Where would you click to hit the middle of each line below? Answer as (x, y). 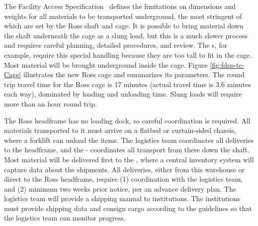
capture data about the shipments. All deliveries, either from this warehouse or (125, 169)
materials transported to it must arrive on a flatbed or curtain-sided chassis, (120, 130)
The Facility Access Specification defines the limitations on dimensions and (120, 6)
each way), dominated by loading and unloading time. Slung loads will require (123, 94)
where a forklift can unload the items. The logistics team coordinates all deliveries (129, 140)
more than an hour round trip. (50, 103)
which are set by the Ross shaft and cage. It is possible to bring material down (124, 26)
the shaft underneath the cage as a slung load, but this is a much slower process (126, 35)
